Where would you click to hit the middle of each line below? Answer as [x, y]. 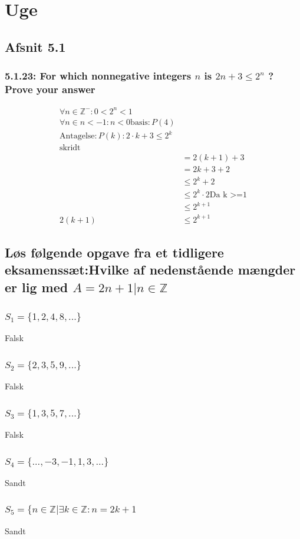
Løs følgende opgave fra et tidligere [114, 252]
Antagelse [77, 136]
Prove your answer [50, 89]
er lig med [37, 287]
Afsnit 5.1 [35, 46]
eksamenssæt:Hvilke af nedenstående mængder [150, 269]
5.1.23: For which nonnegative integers [98, 76]
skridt [70, 148]
